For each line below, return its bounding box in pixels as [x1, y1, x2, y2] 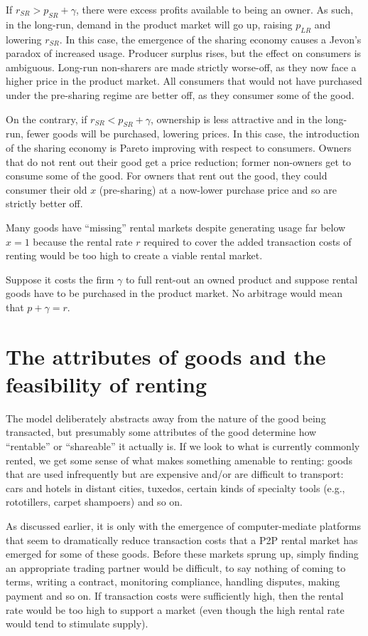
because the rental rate [33, 234, 133, 249]
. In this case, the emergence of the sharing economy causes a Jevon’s [59, 31, 362, 46]
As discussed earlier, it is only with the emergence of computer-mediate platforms [6, 518, 361, 533]
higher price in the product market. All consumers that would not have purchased [6, 73, 362, 88]
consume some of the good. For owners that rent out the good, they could [6, 168, 328, 183]
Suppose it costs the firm [6, 271, 114, 286]
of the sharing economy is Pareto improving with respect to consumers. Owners [6, 140, 352, 155]
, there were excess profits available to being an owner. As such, [75, 2, 354, 16]
